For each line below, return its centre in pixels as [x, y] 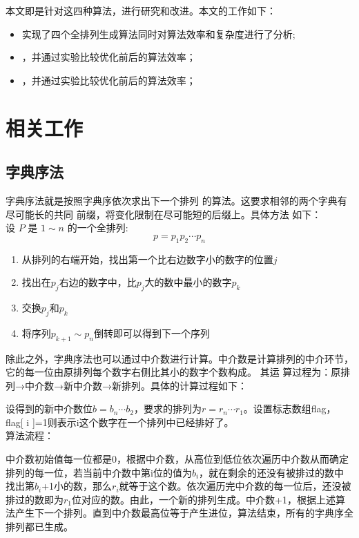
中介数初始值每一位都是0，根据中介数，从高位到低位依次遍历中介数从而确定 [177, 459]
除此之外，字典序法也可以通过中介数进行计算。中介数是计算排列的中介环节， [179, 358]
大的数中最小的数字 [188, 282]
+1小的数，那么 [77, 486]
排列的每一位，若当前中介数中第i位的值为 [99, 472]
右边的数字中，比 [98, 282]
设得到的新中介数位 [49, 409]
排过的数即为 [35, 499]
